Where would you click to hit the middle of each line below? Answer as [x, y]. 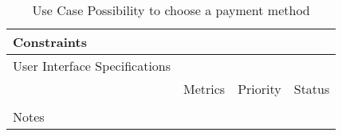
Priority [259, 89]
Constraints [50, 42]
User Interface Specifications [92, 66]
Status [312, 89]
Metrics [204, 89]
